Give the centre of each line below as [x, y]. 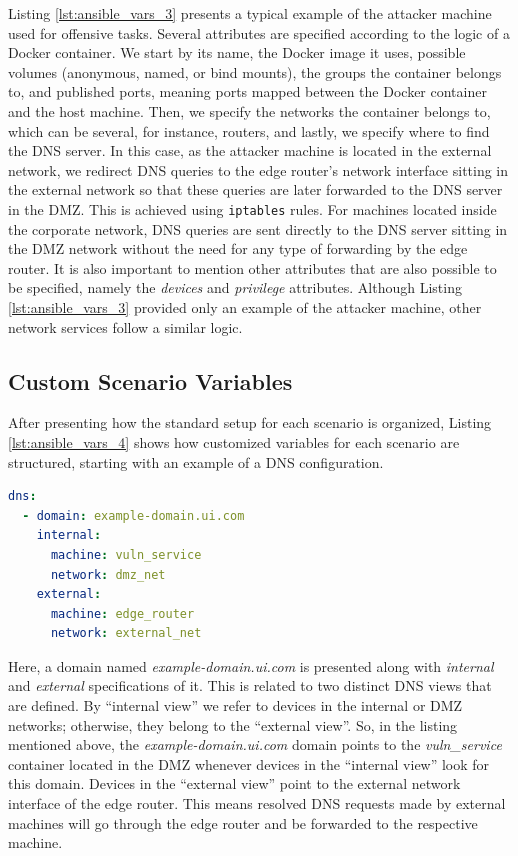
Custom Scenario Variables [150, 380]
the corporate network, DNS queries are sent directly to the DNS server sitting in [258, 228]
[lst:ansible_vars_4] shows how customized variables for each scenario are [234, 441]
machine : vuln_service [126, 554]
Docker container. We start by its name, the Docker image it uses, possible [237, 52]
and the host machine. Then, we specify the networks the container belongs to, [249, 110]
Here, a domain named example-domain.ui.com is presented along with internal [251, 665]
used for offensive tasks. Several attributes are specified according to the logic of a [259, 32]
